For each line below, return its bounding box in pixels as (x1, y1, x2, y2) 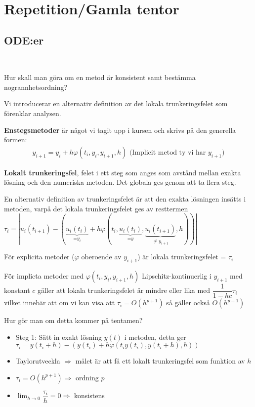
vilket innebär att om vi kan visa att (4, 297, 115, 308)
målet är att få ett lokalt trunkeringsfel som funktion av (75, 356, 245, 366)
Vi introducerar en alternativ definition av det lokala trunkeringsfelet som (4, 98, 228, 109)
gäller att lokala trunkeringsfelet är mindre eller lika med (37, 285, 211, 295)
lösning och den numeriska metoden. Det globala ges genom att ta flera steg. (4, 177, 236, 187)
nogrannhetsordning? (4, 81, 68, 92)
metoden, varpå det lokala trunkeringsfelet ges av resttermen (4, 203, 188, 213)
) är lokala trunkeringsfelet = (137, 251, 226, 262)
